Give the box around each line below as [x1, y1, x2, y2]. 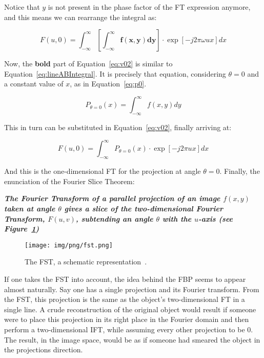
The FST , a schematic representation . [25, 256, 147, 267]
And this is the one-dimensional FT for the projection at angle [4, 166, 201, 176]
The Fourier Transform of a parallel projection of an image [4, 193, 220, 204]
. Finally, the [219, 166, 260, 176]
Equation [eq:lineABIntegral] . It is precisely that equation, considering [4, 68, 226, 79]
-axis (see [198, 213, 233, 224]
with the [162, 213, 192, 224]
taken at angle [4, 203, 55, 213]
